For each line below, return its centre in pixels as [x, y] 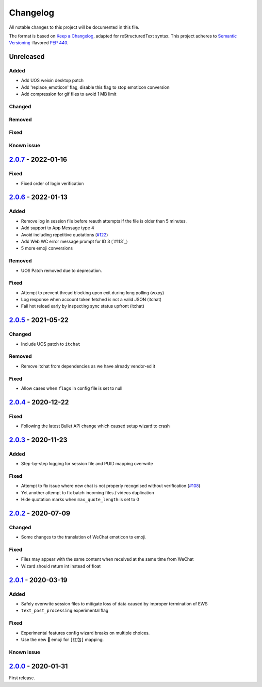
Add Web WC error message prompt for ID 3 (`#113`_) [74, 241]
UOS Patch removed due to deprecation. [62, 270]
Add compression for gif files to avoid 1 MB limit [69, 94]
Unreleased [27, 57]
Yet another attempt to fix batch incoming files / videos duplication [88, 492]
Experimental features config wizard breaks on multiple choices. [85, 633]
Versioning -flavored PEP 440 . [39, 43]
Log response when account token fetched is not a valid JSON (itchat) [91, 300]
